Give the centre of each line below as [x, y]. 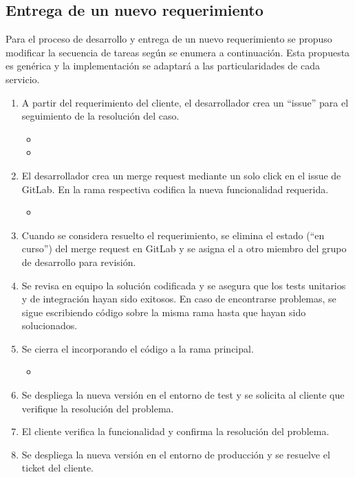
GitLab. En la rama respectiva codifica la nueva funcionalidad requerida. [175, 189]
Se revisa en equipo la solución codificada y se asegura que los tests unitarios [184, 285]
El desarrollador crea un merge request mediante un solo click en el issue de [181, 175]
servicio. [23, 79]
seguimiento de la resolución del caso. [100, 116]
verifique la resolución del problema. [98, 408]
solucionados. [50, 325]
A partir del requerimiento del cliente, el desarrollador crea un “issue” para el [185, 102]
